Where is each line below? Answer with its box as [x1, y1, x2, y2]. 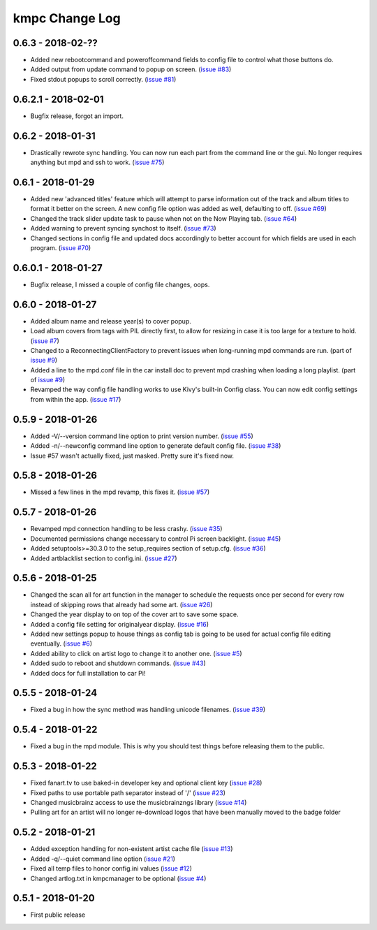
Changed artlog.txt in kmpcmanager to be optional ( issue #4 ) [30, 874, 207, 882]
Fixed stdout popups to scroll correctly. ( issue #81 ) [30, 75, 177, 83]
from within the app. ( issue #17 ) [30, 395, 121, 403]
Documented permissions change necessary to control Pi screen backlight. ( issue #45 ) [30, 535, 281, 543]
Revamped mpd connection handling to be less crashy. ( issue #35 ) [30, 525, 223, 533]
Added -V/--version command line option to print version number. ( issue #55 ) [30, 432, 254, 440]
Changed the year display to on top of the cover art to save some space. [30, 610, 239, 618]
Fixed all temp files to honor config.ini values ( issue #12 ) [30, 864, 192, 873]
